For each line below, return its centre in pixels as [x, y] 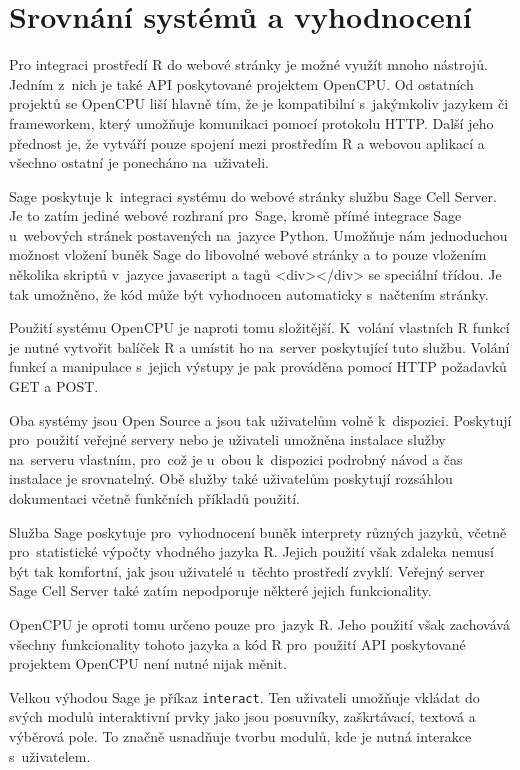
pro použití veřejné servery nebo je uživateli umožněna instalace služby [227, 439]
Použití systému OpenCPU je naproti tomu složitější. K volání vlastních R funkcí [259, 327]
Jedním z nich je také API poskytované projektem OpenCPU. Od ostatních [241, 83]
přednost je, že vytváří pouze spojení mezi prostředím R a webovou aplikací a [247, 142]
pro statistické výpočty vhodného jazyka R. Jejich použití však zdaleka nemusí [251, 551]
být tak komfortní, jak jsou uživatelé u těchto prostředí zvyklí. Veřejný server [247, 570]
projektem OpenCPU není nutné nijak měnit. [148, 663]
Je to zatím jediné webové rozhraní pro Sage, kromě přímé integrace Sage [235, 215]
